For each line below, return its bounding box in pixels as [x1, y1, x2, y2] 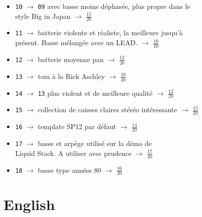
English [3, 194, 55, 214]
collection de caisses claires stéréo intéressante [38, 104, 177, 115]
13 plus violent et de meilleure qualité [38, 87, 153, 98]
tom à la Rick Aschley [38, 71, 105, 81]
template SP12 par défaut [38, 121, 116, 132]
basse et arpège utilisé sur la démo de [38, 138, 152, 148]
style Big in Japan [15, 10, 71, 21]
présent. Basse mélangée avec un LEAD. [15, 37, 138, 48]
